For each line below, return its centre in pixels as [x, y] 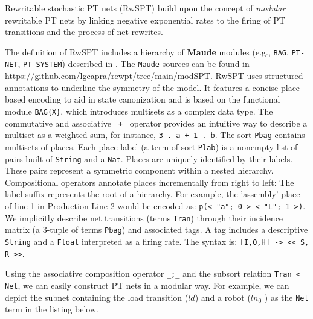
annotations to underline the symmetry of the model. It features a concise [142, 87]
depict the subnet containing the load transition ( [97, 297]
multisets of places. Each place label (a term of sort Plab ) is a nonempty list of [151, 146]
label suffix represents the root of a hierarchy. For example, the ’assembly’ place [153, 194]
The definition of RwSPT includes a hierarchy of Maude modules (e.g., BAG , [147, 52]
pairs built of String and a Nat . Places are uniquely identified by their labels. [149, 158]
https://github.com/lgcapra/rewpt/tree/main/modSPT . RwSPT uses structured [154, 76]
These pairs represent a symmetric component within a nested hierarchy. [139, 170]
